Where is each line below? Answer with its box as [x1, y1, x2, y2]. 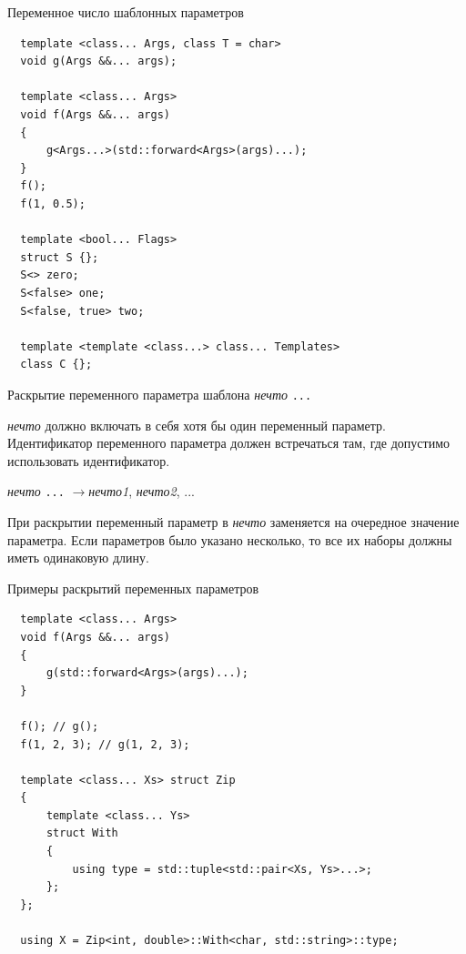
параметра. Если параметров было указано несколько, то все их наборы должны [7, 530, 452, 549]
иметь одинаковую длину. [7, 548, 149, 567]
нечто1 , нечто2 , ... [88, 482, 195, 501]
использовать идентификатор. [7, 451, 170, 470]
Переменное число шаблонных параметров [7, 3, 244, 21]
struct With [46, 827, 118, 840]
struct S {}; [20, 250, 99, 264]
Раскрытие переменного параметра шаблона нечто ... [7, 384, 312, 403]
